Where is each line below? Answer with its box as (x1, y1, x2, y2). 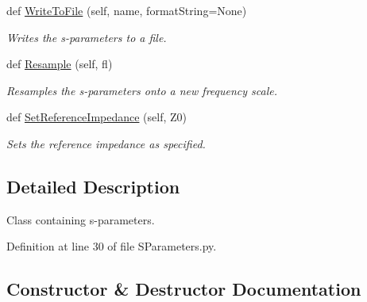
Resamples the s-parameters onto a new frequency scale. (6, 82, 278, 98)
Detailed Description (6, 174, 180, 198)
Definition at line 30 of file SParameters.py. (6, 238, 217, 254)
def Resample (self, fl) (6, 55, 113, 72)
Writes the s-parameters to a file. (6, 29, 167, 45)
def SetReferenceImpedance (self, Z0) (6, 109, 187, 125)
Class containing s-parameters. (6, 211, 155, 227)
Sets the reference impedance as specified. (6, 135, 206, 151)
